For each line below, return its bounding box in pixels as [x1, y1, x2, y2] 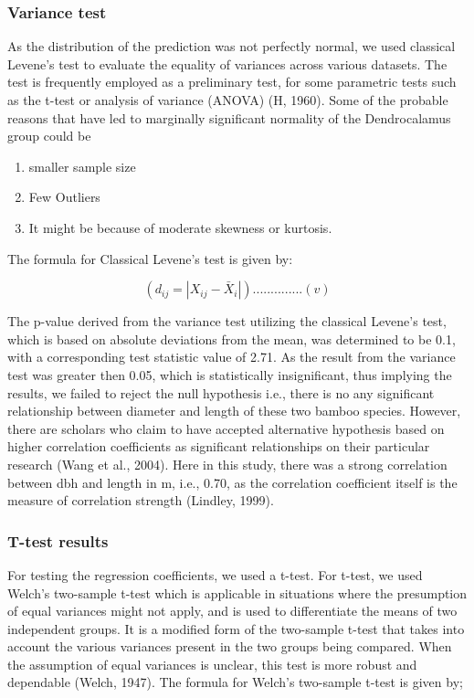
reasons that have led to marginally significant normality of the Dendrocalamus [7, 108, 451, 127]
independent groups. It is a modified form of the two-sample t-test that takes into [7, 619, 465, 638]
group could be [7, 126, 91, 145]
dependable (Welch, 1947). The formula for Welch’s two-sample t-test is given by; [7, 672, 463, 692]
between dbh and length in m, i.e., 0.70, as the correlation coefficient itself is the [7, 472, 458, 492]
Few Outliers [28, 187, 100, 206]
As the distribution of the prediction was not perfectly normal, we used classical [7, 37, 456, 56]
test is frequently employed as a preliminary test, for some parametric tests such [7, 72, 457, 91]
